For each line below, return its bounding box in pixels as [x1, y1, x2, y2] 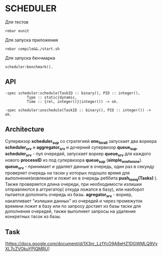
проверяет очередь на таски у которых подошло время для [5, 170, 130, 176]
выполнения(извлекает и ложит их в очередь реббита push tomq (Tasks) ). [5, 175, 158, 182]
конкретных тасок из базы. [5, 214, 61, 219]
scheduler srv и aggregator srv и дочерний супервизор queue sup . [5, 144, 138, 152]
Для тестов [5, 19, 29, 25]
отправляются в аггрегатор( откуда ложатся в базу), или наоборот [5, 186, 145, 193]
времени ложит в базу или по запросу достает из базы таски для [5, 203, 141, 209]
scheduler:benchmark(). [5, 64, 54, 69]
